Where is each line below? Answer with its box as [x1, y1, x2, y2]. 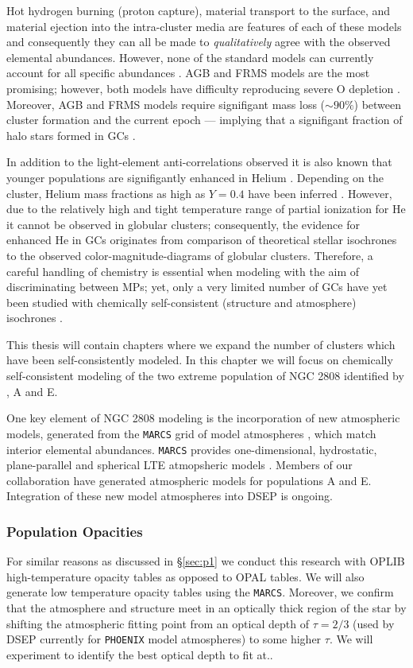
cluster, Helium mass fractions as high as [6, 184, 206, 201]
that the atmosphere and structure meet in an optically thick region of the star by [6, 600, 407, 616]
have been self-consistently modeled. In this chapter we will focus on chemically [6, 351, 393, 368]
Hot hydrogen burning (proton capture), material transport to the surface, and [6, 2, 391, 18]
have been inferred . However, [248, 184, 392, 201]
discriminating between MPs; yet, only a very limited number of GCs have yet [6, 278, 388, 295]
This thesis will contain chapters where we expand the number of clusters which [6, 336, 396, 352]
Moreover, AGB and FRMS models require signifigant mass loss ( [6, 95, 326, 112]
